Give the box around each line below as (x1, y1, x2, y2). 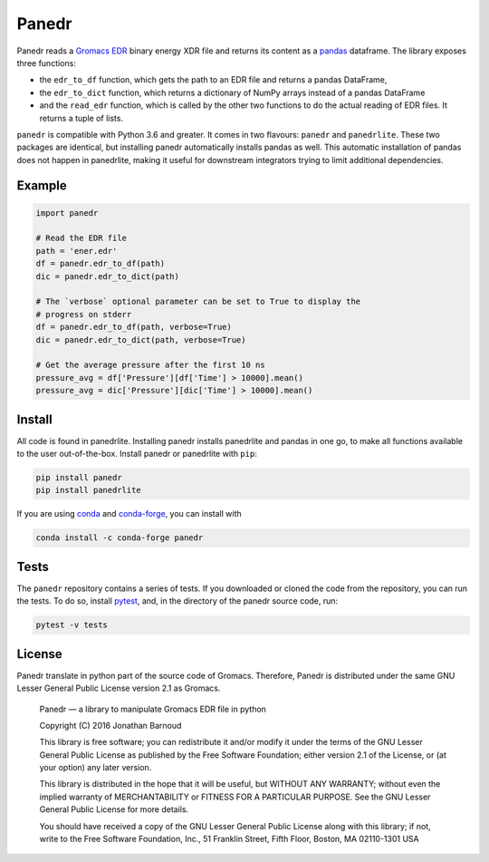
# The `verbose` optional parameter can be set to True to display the (35, 296, 361, 307)
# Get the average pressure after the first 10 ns (35, 360, 266, 371)
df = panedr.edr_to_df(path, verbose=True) (35, 322, 233, 333)
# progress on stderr (35, 309, 132, 319)
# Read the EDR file (35, 233, 127, 244)
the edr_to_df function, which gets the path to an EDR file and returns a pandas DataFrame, (39, 74, 388, 85)
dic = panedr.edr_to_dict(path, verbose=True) (35, 334, 246, 344)
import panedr (35, 208, 99, 218)
